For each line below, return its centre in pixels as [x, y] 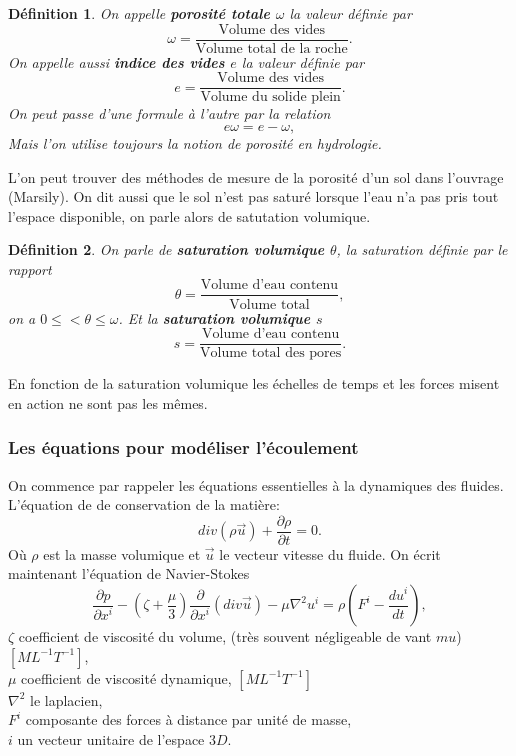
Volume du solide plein [270, 97]
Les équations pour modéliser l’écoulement [183, 447]
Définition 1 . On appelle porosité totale [139, 13]
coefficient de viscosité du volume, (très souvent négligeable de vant [225, 636]
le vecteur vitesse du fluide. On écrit [330, 553]
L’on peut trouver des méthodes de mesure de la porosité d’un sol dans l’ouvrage [256, 176]
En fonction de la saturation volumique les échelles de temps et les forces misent [254, 383]
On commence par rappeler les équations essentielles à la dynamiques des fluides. [256, 484]
